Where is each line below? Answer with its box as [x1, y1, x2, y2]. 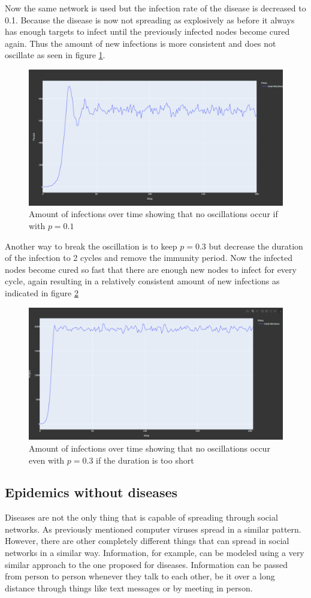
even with [29, 453, 65, 466]
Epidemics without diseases [5, 483, 178, 501]
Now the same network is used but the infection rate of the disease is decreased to [5, 2, 306, 14]
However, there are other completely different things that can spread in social [5, 534, 289, 547]
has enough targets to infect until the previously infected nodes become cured [5, 25, 290, 38]
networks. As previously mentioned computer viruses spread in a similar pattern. [5, 522, 301, 535]
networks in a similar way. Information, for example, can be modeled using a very [5, 546, 304, 559]
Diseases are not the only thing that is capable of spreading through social [5, 511, 278, 524]
